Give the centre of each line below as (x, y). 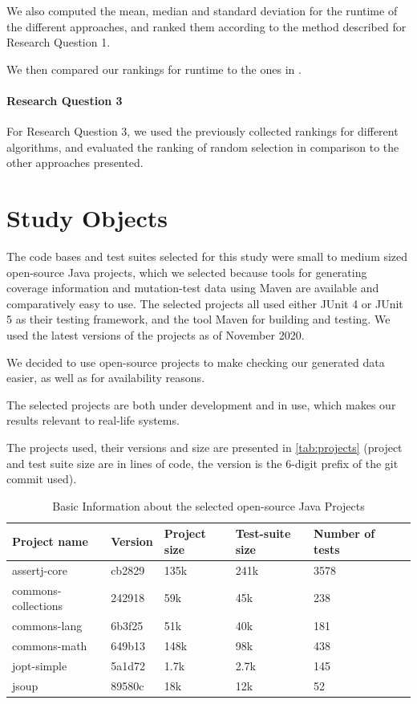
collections (38, 606)
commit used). (42, 479)
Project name (50, 541)
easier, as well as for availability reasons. (106, 378)
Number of (344, 533)
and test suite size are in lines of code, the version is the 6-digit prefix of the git (202, 463)
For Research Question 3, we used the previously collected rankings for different (202, 131)
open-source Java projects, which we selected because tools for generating (187, 272)
